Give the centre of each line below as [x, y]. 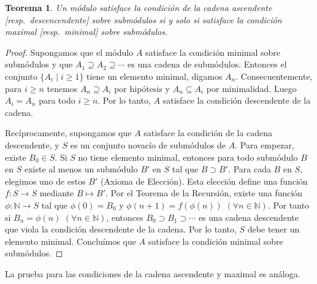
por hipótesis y [142, 88]
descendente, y [32, 144]
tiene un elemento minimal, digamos [155, 76]
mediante [57, 193]
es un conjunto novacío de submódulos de [148, 144]
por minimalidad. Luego [251, 88]
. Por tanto [288, 205]
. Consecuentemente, [274, 76]
